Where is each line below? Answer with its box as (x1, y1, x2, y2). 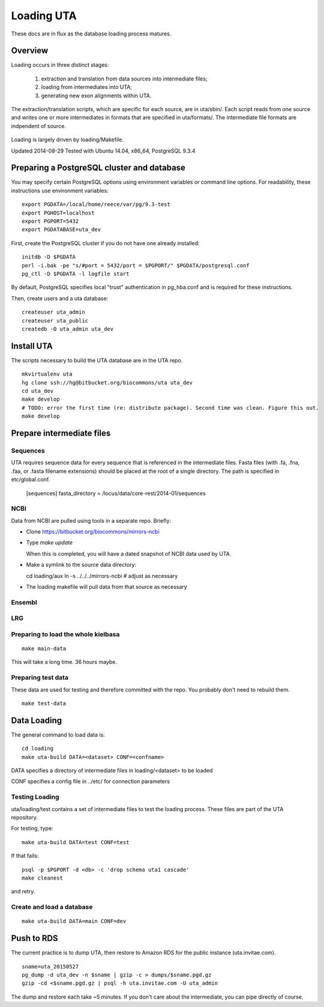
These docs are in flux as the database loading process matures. (11, 30, 172, 37)
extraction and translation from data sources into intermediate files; (41, 75, 208, 82)
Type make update (26, 539, 73, 546)
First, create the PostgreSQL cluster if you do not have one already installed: (11, 239, 200, 246)
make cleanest (22, 874, 63, 881)
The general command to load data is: (11, 731, 105, 738)
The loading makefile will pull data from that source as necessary (26, 583, 187, 591)
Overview (11, 46, 49, 56)
